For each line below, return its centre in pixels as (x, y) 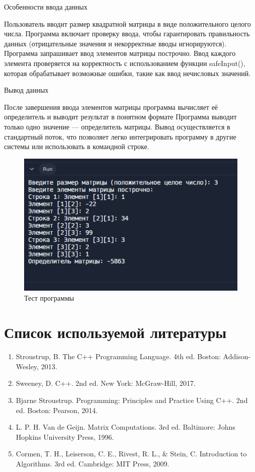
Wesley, (27, 366)
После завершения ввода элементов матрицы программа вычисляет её (111, 107)
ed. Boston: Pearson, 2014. (57, 410)
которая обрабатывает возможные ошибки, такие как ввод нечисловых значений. (127, 73)
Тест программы (49, 297)
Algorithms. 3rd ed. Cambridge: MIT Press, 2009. (93, 463)
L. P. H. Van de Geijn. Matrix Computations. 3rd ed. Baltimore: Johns (125, 427)
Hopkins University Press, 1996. (65, 436)
